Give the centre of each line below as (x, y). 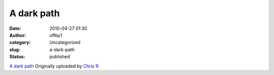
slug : (15, 49)
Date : (15, 28)
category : (20, 43)
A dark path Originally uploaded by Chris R (54, 66)
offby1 (56, 35)
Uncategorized (65, 43)
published (60, 57)
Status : (17, 57)
